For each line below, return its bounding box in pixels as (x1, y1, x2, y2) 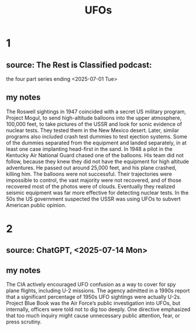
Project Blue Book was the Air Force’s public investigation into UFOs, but (6, 300, 181, 307)
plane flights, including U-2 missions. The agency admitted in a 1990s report (6, 287, 190, 294)
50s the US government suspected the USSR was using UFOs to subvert (6, 195, 181, 202)
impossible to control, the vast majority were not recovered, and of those (6, 177, 182, 184)
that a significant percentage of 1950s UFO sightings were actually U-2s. (6, 293, 181, 300)
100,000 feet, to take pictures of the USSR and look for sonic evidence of (6, 120, 183, 127)
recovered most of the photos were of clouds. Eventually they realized (6, 183, 176, 190)
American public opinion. (6, 201, 66, 208)
